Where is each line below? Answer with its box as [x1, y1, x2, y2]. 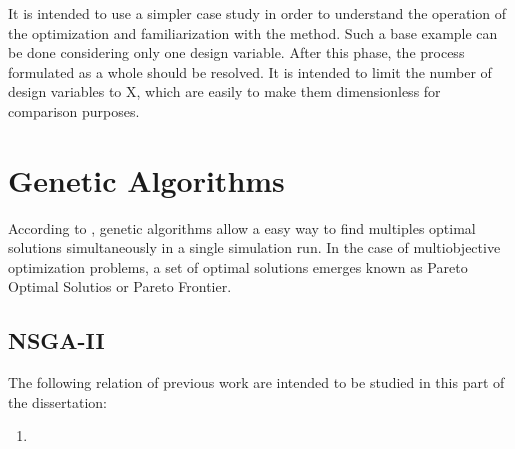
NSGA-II [8, 325, 105, 356]
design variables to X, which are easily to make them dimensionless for [8, 81, 441, 102]
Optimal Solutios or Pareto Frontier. [8, 276, 232, 297]
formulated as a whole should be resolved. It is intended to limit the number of [8, 61, 492, 82]
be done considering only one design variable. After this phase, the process [8, 42, 465, 63]
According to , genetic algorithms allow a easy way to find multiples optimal [8, 217, 476, 238]
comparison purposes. [8, 100, 140, 121]
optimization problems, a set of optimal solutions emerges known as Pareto [8, 256, 468, 277]
